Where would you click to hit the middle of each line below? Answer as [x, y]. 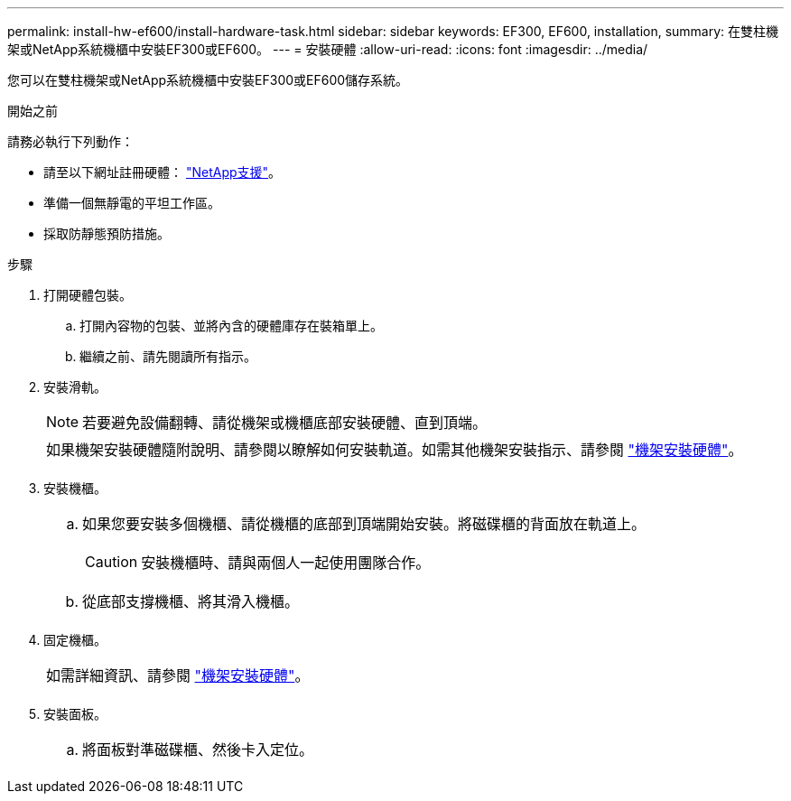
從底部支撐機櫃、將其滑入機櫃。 [191, 601]
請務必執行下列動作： [70, 141]
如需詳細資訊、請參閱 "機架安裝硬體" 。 [178, 675]
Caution [112, 562]
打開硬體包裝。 [88, 295]
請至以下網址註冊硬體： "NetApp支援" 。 [163, 172]
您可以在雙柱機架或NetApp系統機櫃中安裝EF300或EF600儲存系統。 [208, 80]
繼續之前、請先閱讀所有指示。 [168, 356]
